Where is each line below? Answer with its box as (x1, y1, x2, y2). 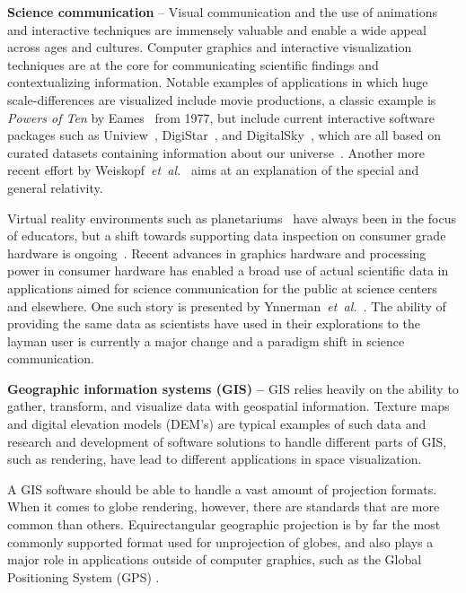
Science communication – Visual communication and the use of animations (7, 3, 438, 21)
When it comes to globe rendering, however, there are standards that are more (7, 497, 440, 516)
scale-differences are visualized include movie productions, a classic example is (7, 90, 436, 109)
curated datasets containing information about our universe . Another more (7, 143, 425, 161)
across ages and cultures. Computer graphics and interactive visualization (7, 38, 412, 57)
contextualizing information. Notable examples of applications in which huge (7, 73, 428, 92)
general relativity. (7, 178, 103, 196)
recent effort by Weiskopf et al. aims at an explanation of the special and (7, 161, 419, 179)
